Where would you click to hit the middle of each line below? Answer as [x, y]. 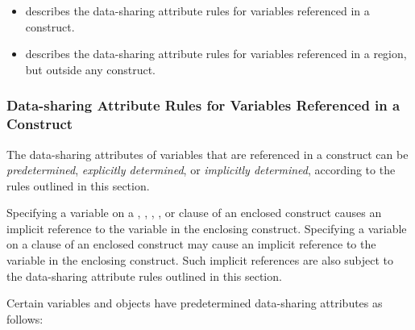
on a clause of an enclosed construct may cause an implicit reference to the [191, 244]
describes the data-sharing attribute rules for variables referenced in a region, [216, 54]
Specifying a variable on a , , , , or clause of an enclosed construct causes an [194, 213]
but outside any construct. [91, 69]
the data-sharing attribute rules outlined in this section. [144, 276]
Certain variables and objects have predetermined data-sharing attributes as [195, 303]
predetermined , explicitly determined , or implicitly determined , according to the [201, 170]
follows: [25, 318]
